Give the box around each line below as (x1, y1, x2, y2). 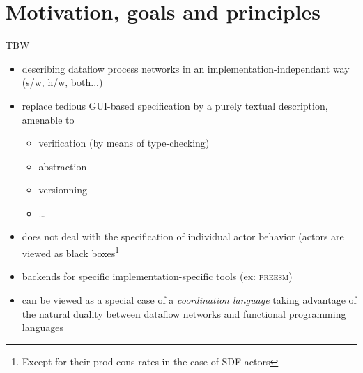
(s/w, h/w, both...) (22, 75, 103, 89)
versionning (38, 182, 87, 197)
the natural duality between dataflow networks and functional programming (22, 306, 346, 321)
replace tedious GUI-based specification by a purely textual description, (22, 98, 328, 112)
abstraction (38, 159, 87, 173)
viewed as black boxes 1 (22, 244, 120, 260)
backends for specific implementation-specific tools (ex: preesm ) (22, 269, 293, 284)
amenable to (22, 112, 75, 126)
